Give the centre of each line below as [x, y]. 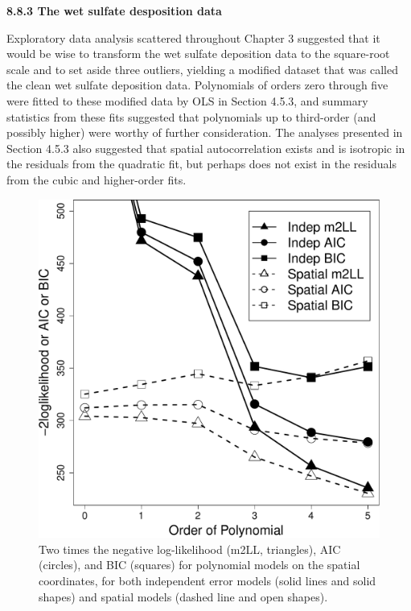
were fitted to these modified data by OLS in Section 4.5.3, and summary [187, 100]
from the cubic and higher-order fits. [97, 179]
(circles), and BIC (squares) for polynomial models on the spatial [199, 565]
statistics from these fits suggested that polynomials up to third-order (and [191, 116]
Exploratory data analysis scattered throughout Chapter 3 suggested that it [193, 37]
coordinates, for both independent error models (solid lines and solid [208, 580]
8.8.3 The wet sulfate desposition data [114, 10]
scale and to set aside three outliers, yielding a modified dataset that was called [203, 69]
